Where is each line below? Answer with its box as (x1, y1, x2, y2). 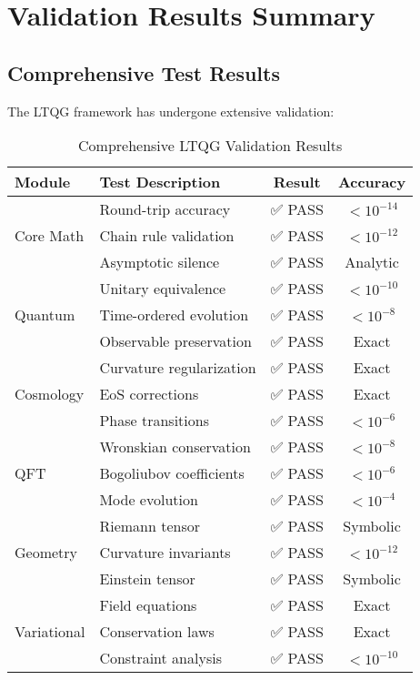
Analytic (345, 251, 399, 273)
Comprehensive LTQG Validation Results (78, 135, 343, 157)
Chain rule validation (99, 225, 235, 247)
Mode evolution (99, 489, 198, 511)
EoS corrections (99, 383, 199, 405)
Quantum (15, 304, 75, 326)
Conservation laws (99, 621, 215, 643)
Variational (15, 621, 85, 643)
